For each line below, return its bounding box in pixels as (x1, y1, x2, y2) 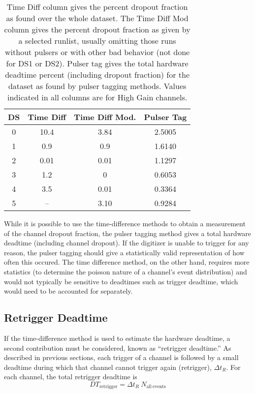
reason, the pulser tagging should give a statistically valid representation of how (4, 247, 245, 257)
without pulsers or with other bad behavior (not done (5, 46, 190, 58)
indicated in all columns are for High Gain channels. (7, 91, 188, 103)
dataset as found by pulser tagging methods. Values (8, 80, 187, 91)
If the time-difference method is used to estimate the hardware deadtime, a (4, 333, 230, 343)
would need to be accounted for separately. (4, 286, 133, 296)
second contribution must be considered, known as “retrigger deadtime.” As (4, 342, 231, 353)
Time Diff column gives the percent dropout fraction (6, 1, 188, 12)
